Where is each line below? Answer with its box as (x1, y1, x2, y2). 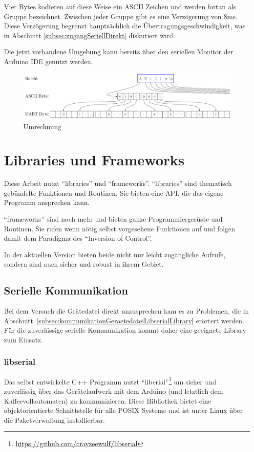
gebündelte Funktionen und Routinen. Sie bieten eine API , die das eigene (4, 187, 224, 198)
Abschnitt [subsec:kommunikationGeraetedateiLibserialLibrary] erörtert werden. (4, 315, 244, 325)
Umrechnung (23, 121, 62, 131)
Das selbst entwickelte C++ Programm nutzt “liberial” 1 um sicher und (4, 375, 216, 386)
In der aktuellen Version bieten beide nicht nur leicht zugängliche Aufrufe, (4, 249, 226, 259)
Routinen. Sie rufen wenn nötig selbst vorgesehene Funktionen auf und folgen (4, 223, 235, 233)
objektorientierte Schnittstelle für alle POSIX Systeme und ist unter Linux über (4, 405, 243, 415)
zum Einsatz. (4, 335, 43, 345)
